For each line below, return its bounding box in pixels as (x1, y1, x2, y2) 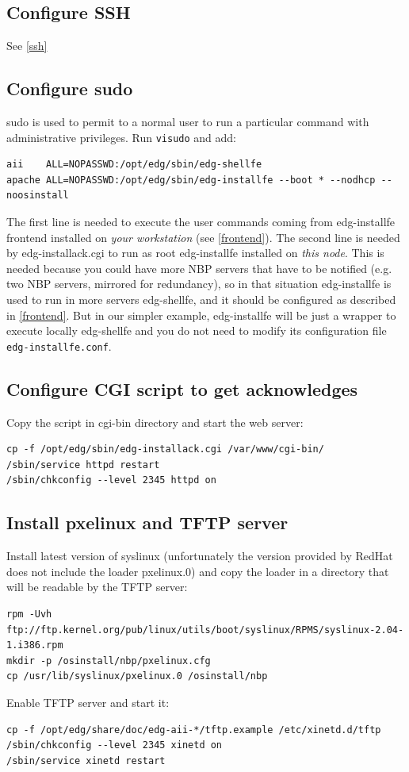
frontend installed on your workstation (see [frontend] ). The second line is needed (6, 229, 400, 245)
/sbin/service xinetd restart (6, 755, 166, 766)
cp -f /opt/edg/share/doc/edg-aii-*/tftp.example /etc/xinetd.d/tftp (6, 724, 381, 736)
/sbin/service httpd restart (6, 459, 160, 470)
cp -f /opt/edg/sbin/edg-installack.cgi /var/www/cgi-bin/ (6, 444, 324, 455)
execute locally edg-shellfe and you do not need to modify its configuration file (6, 322, 387, 339)
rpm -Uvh (6, 609, 52, 620)
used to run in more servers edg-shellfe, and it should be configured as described (6, 291, 396, 307)
